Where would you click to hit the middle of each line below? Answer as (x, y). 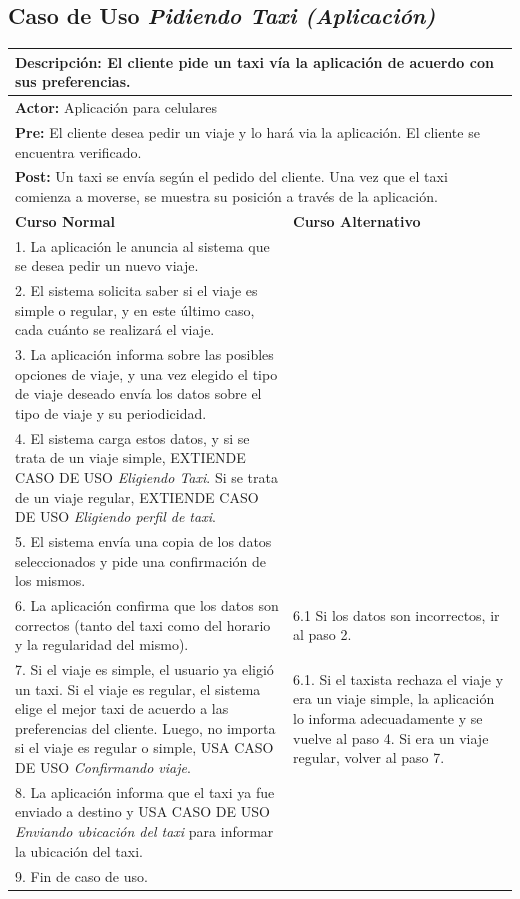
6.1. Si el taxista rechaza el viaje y (398, 678)
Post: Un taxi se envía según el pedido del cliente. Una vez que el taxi (231, 176)
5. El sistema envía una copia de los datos (143, 541)
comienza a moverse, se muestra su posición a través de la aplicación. (226, 196)
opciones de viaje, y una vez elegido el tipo (146, 373)
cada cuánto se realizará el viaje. (115, 329)
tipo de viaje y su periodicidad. (111, 412)
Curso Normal (65, 220)
